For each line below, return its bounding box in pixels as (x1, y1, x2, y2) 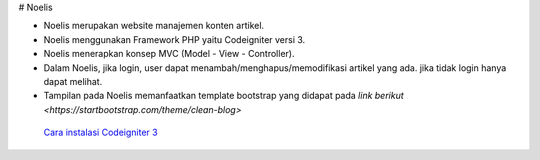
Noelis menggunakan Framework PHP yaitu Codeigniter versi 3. (43, 33, 306, 45)
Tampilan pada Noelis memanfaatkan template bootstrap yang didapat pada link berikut (43, 90, 404, 102)
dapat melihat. (43, 75, 103, 87)
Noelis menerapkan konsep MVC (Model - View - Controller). (43, 48, 295, 60)
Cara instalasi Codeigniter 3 (43, 126, 159, 139)
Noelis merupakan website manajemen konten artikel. (43, 20, 265, 32)
